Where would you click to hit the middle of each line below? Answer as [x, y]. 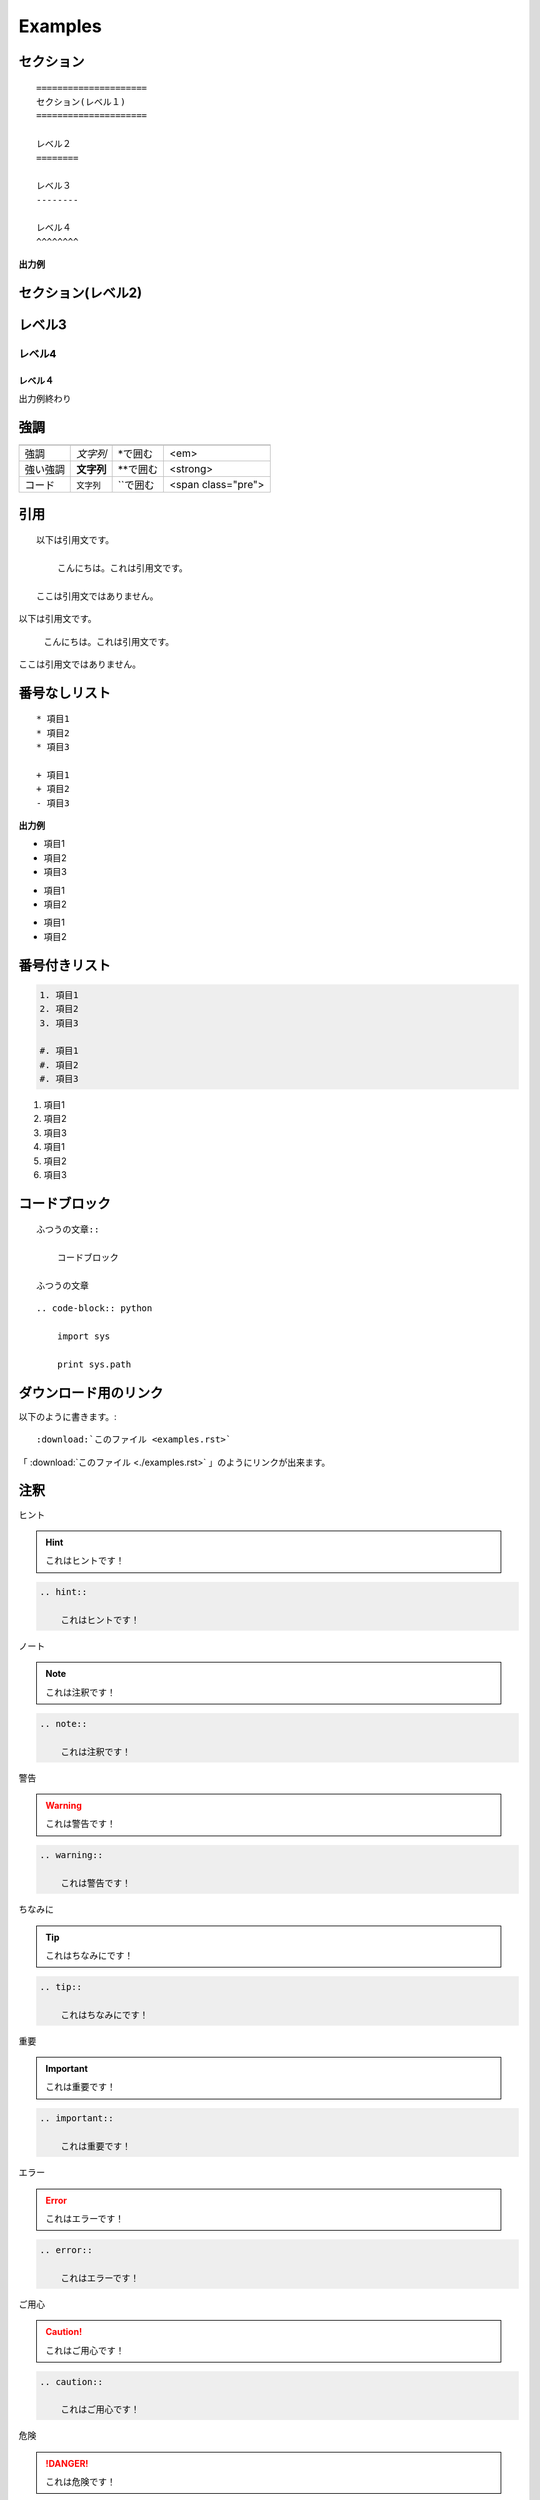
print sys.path [94, 1364]
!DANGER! [67, 2463]
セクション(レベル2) [80, 293]
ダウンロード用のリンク [91, 1392]
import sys [83, 1336]
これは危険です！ [80, 2482]
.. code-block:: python [94, 1308]
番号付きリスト [64, 965]
